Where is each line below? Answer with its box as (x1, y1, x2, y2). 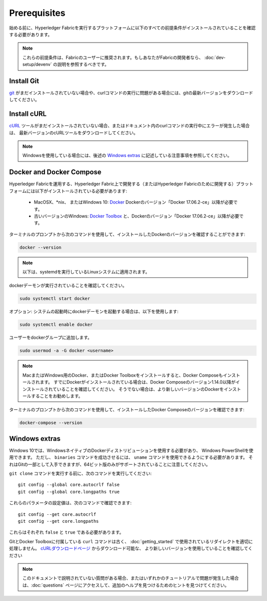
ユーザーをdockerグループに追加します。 (9, 334, 92, 340)
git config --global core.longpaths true (18, 489, 120, 494)
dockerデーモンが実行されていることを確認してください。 (9, 282, 127, 288)
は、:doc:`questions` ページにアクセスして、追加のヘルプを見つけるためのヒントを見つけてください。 (22, 582, 229, 588)
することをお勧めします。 (31, 393, 83, 399)
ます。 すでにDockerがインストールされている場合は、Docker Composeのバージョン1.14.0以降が (40, 379, 236, 385)
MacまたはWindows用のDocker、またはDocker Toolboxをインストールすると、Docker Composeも (22, 372, 223, 378)
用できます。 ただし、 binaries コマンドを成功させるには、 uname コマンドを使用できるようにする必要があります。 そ (9, 454, 253, 460)
